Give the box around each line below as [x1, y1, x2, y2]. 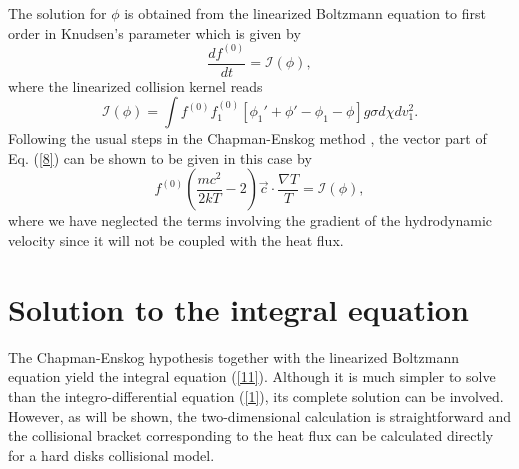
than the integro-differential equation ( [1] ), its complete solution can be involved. [8, 385, 504, 406]
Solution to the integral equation [8, 288, 469, 329]
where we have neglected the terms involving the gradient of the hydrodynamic [8, 210, 492, 231]
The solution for [8, 3, 107, 23]
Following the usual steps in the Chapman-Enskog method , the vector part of [8, 128, 487, 149]
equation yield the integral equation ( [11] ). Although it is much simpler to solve [8, 366, 496, 387]
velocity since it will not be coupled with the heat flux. [8, 230, 344, 251]
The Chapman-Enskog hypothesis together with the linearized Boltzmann [8, 346, 460, 367]
